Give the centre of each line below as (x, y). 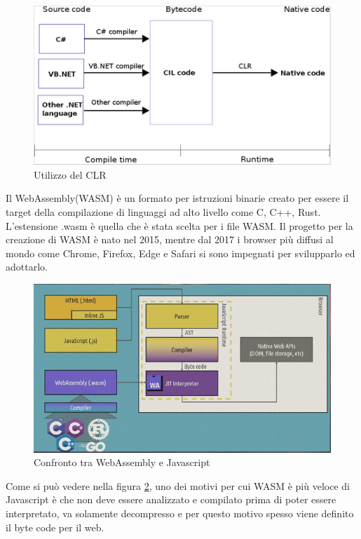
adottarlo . (27, 267)
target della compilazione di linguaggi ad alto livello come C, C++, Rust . (163, 212)
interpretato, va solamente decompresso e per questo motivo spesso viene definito (180, 513)
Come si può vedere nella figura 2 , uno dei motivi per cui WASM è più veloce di (178, 485)
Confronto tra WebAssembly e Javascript (122, 462)
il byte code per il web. (55, 527)
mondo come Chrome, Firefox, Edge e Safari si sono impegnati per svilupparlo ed (180, 253)
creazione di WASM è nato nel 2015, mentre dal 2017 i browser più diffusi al (170, 239)
